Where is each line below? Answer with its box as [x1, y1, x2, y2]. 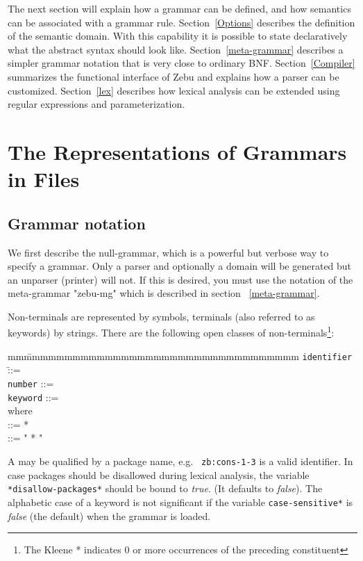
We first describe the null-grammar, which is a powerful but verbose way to [8, 245, 329, 259]
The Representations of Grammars [8, 137, 347, 165]
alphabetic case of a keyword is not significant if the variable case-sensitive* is [8, 495, 353, 510]
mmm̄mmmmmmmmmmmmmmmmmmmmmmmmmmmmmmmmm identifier [8, 348, 353, 363]
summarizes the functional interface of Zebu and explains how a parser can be [8, 69, 339, 83]
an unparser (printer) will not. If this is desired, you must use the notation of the [8, 272, 353, 286]
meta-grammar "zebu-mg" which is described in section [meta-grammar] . [8, 286, 320, 300]
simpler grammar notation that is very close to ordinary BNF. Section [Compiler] [8, 56, 355, 70]
